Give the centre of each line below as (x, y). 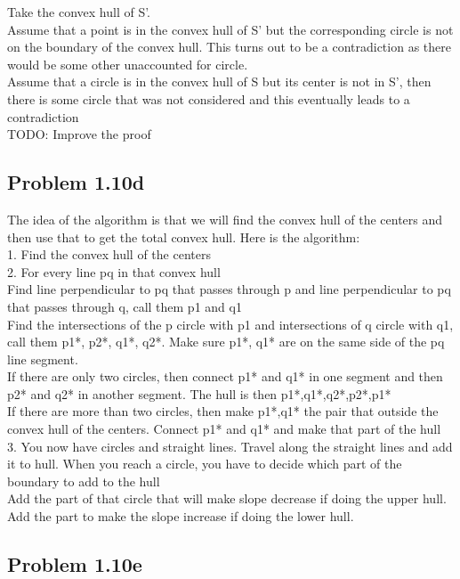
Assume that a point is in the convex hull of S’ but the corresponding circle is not (230, 29)
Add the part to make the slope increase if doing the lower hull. (181, 516)
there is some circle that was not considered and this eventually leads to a (209, 98)
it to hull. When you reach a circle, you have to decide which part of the (205, 464)
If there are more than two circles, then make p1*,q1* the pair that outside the (223, 411)
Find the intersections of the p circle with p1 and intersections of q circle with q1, (230, 324)
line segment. (43, 359)
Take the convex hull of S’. (79, 12)
